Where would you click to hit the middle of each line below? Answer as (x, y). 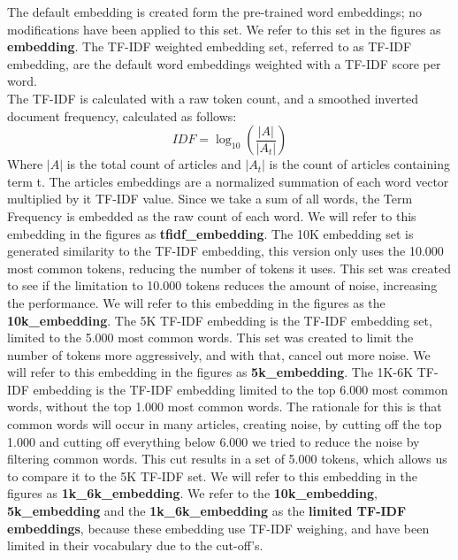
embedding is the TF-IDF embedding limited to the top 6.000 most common (240, 389)
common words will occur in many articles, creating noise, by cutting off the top (225, 424)
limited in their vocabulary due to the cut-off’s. (135, 545)
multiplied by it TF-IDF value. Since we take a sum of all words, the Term (210, 199)
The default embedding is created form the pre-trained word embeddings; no (214, 12)
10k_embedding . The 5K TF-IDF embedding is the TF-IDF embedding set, (220, 320)
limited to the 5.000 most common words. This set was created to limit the (210, 338)
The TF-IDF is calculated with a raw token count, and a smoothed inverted (213, 98)
